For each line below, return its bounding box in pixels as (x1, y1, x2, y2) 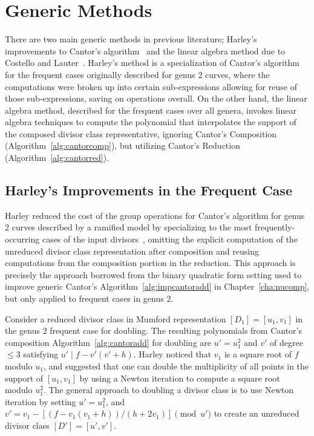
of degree (270, 336, 303, 348)
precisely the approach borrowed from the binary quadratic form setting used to (5, 268, 302, 281)
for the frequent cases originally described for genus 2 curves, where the (5, 68, 270, 80)
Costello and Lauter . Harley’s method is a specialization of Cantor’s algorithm (5, 56, 299, 69)
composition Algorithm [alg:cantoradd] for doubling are (5, 336, 211, 348)
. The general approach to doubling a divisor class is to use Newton (43, 383, 293, 396)
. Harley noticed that (133, 348, 212, 360)
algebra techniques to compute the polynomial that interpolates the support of (5, 116, 296, 128)
